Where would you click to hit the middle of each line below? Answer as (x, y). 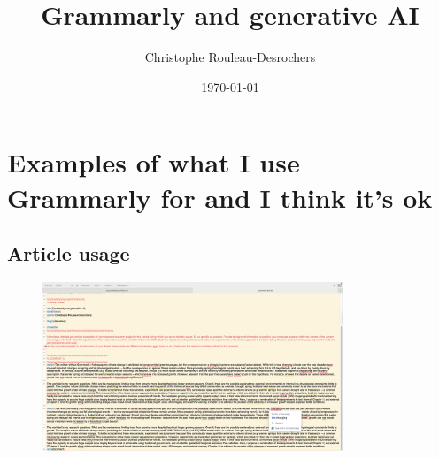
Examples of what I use (154, 162)
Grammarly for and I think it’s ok (220, 197)
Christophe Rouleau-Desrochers (230, 57)
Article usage (69, 253)
